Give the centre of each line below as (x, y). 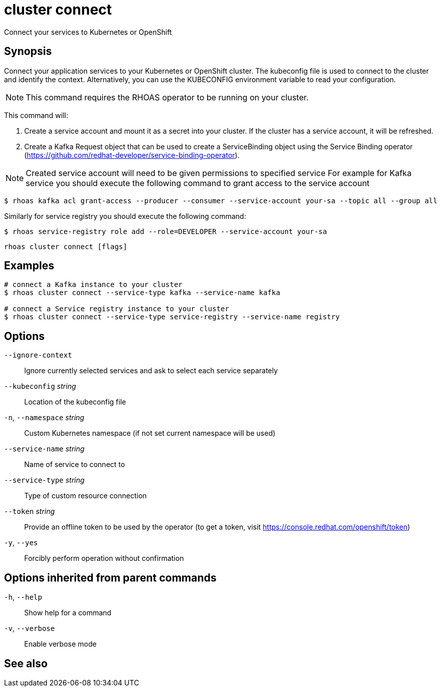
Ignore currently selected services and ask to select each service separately (151, 371)
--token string (29, 511)
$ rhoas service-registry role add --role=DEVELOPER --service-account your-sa (166, 231)
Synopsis (28, 51)
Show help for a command (68, 613)
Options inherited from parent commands (110, 578)
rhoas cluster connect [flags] (66, 246)
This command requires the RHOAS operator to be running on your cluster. (167, 97)
